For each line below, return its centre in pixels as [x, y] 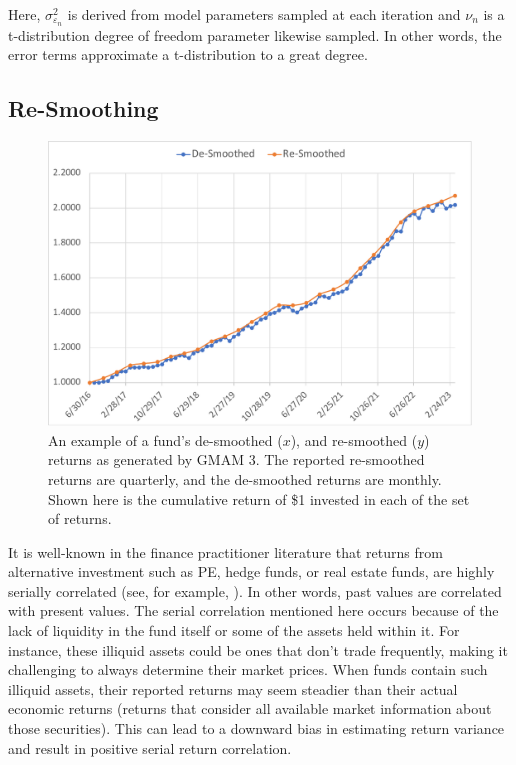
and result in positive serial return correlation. [150, 747]
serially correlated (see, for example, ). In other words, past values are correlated [255, 590]
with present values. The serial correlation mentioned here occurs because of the [253, 610]
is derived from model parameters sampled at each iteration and [264, 14]
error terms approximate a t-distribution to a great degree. [188, 54]
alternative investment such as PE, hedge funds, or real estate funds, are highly [251, 571]
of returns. [80, 518]
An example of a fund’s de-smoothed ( [165, 439]
